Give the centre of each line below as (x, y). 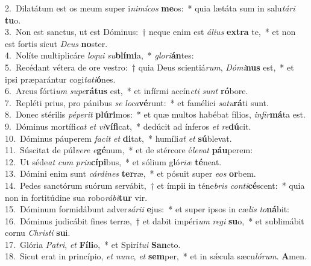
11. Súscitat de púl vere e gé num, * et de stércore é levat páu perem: (129, 150)
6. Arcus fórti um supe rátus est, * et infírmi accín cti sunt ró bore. (127, 91)
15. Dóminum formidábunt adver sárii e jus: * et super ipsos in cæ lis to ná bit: (147, 209)
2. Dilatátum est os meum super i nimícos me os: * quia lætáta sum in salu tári (150, 8)
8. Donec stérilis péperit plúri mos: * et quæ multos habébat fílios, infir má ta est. (155, 114)
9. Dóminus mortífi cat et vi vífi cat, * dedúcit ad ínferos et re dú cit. (128, 126)
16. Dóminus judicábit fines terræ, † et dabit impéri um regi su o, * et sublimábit (155, 220)
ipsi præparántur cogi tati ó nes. (60, 79)
